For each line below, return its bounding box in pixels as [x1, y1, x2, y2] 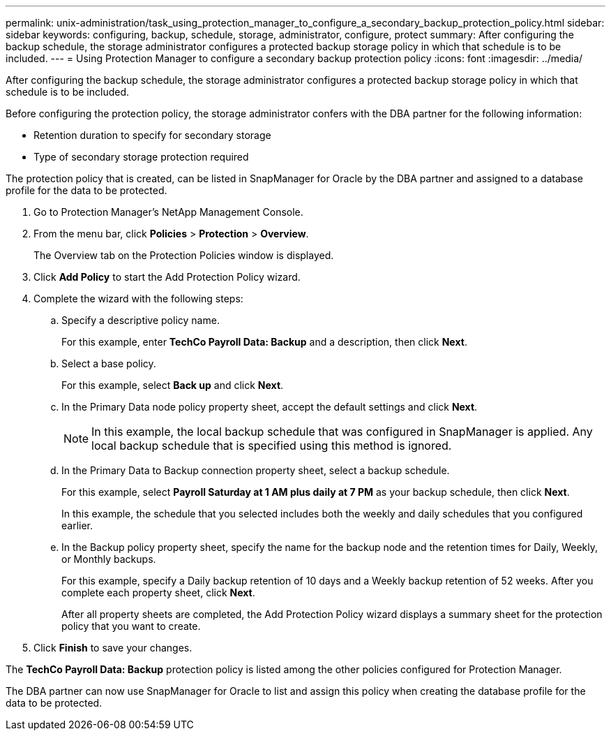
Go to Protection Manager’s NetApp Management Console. [33, 206, 303, 218]
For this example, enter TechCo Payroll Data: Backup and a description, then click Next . [61, 336, 467, 348]
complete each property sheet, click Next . [61, 587, 255, 598]
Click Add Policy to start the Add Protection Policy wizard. [33, 271, 301, 283]
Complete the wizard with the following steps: [33, 293, 243, 304]
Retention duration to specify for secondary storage [33, 129, 271, 141]
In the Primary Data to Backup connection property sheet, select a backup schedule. [61, 464, 450, 476]
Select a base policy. [61, 358, 156, 369]
